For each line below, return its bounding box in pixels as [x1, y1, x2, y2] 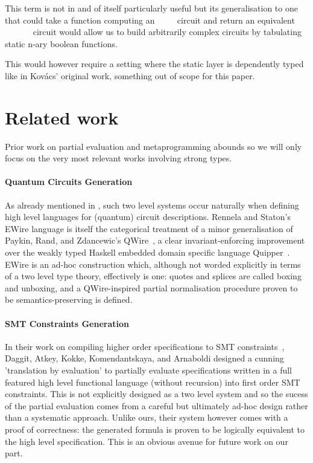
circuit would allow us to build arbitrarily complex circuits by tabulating [33, 25, 302, 38]
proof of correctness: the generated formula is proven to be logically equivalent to [5, 423, 305, 435]
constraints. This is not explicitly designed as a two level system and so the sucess [5, 387, 308, 400]
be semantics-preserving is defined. [5, 293, 133, 306]
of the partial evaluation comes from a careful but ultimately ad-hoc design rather [5, 399, 308, 412]
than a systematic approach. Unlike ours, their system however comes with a [5, 411, 288, 424]
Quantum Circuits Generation [5, 175, 133, 188]
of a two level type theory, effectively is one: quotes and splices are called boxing [5, 270, 302, 282]
